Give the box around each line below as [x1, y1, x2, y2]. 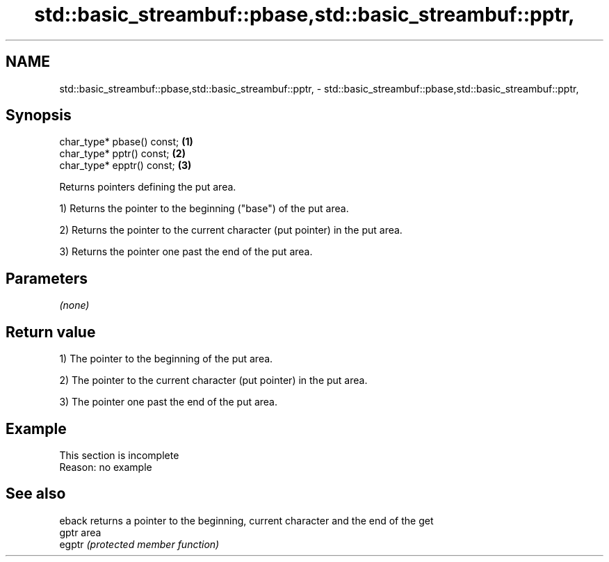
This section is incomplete [59, 449, 179, 461]
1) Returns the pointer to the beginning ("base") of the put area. [59, 202, 349, 215]
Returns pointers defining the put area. [59, 181, 236, 193]
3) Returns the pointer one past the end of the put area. [59, 246, 313, 258]
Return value [6, 323, 96, 341]
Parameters [6, 269, 88, 287]
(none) [59, 299, 90, 312]
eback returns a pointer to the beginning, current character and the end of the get [59, 514, 434, 527]
